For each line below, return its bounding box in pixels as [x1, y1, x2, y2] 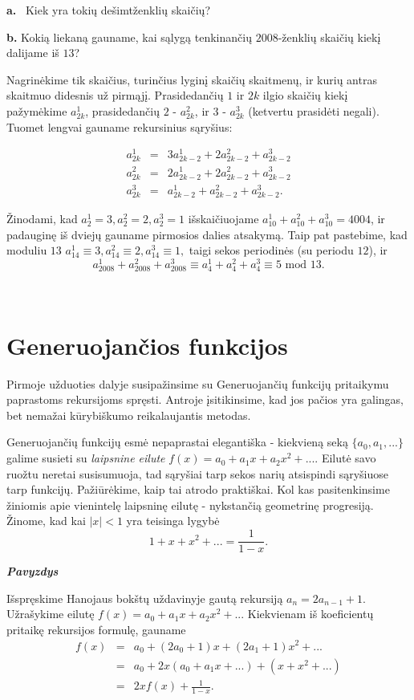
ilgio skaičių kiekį [262, 87, 348, 104]
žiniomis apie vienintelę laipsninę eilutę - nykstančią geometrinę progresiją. [6, 496, 374, 513]
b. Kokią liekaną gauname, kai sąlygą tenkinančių [6, 28, 252, 45]
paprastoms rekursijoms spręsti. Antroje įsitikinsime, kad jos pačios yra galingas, [6, 391, 404, 408]
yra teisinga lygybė [126, 512, 220, 529]
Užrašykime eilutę [6, 605, 95, 622]
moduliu [6, 242, 47, 258]
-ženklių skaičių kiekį [278, 28, 381, 45]
